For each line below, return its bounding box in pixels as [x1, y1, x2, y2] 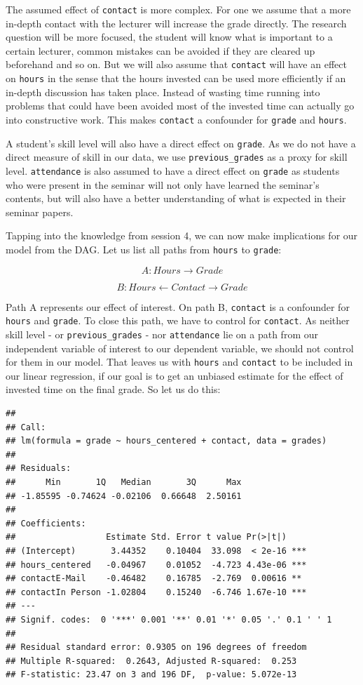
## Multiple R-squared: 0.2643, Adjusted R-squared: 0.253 [6, 656, 297, 666]
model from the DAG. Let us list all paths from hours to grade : [6, 241, 282, 256]
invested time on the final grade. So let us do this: [6, 382, 221, 397]
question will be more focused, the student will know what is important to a [6, 29, 333, 44]
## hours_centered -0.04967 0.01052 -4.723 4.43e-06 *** [6, 559, 307, 570]
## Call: [6, 422, 46, 432]
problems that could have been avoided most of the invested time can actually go [6, 98, 355, 113]
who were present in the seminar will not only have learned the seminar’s [6, 177, 320, 192]
